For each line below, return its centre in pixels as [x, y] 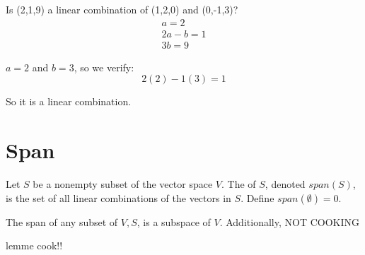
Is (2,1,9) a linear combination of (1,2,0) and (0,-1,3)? [122, 9]
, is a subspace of [174, 221]
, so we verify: [104, 67]
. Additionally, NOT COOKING [289, 221]
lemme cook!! [34, 245]
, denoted [285, 184]
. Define [257, 197]
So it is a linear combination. [69, 101]
